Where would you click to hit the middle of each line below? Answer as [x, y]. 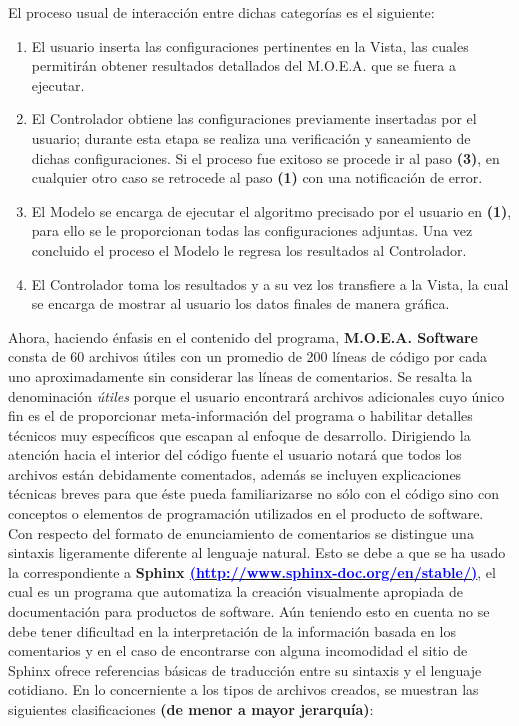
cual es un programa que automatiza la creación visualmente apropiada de [235, 591]
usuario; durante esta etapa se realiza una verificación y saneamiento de [251, 137]
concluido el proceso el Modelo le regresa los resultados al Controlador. [249, 249]
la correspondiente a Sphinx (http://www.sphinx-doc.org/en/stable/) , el [252, 571]
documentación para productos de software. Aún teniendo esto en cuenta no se [249, 611]
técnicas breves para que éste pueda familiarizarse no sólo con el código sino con [253, 493]
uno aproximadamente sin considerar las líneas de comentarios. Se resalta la [240, 375]
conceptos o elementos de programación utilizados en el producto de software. [246, 513]
